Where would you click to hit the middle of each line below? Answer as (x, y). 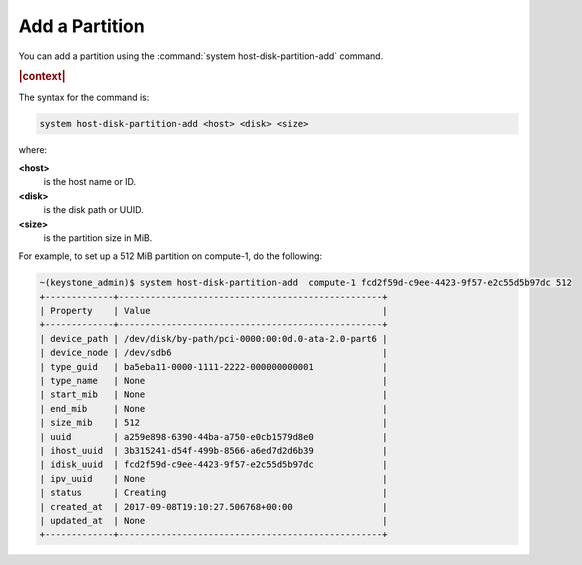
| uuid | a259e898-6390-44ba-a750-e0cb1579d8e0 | (213, 436)
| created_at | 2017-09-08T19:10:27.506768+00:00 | (213, 506)
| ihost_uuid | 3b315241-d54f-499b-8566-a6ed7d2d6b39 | (213, 450)
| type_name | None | (213, 381)
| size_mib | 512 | (213, 423)
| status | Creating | (213, 493)
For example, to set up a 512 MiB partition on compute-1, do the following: (170, 256)
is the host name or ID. (90, 182)
